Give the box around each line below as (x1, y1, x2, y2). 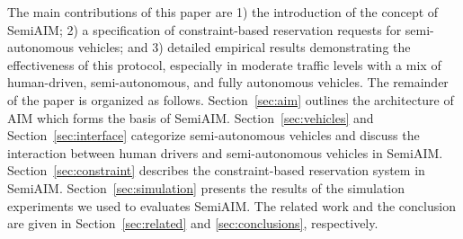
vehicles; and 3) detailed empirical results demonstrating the (77, 38, 411, 57)
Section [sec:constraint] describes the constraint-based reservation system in (7, 161, 425, 180)
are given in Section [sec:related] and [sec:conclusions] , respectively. (7, 214, 378, 233)
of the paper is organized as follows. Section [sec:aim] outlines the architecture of (7, 90, 454, 109)
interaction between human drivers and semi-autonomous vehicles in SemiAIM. (7, 143, 443, 162)
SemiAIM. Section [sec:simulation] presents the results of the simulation (7, 178, 405, 197)
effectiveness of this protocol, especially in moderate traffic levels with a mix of (7, 55, 441, 74)
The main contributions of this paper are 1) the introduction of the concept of (7, 3, 439, 21)
